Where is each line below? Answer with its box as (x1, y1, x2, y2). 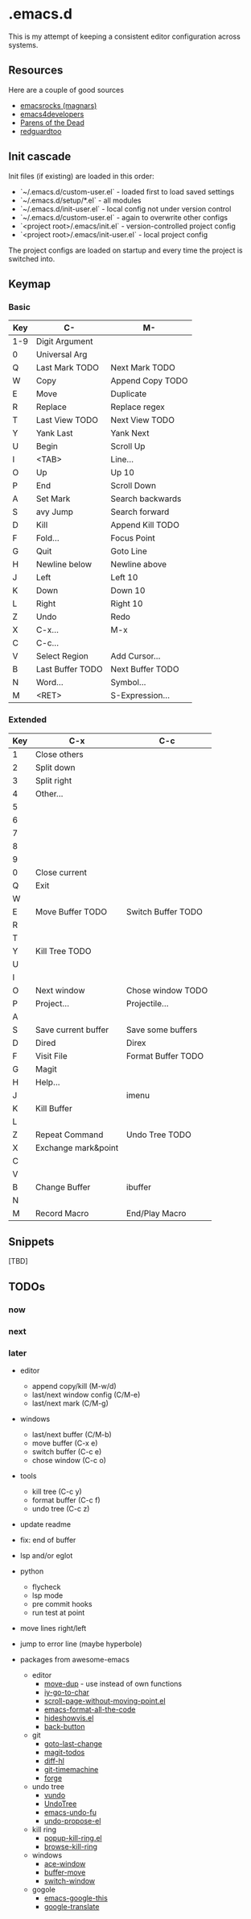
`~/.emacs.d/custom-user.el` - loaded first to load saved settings (19, 186, 235, 196)
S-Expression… (110, 690, 171, 701)
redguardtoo (19, 126, 62, 136)
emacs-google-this (43, 1893, 109, 1903)
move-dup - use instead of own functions (43, 1679, 183, 1688)
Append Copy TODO (110, 375, 188, 387)
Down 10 (110, 585, 146, 596)
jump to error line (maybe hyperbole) (19, 1639, 142, 1649)
